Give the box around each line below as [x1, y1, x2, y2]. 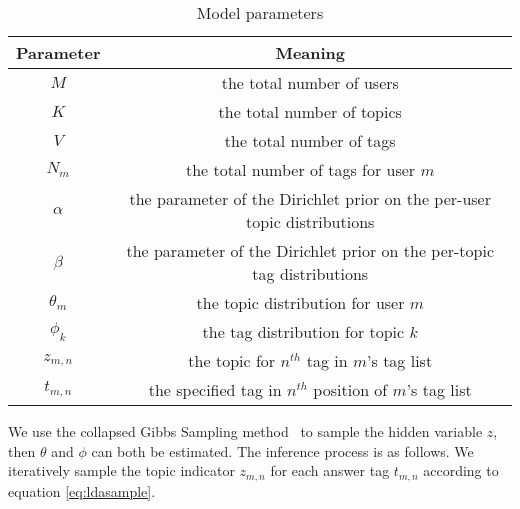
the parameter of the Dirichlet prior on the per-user [129, 187, 491, 210]
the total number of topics [218, 100, 402, 123]
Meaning [275, 41, 346, 64]
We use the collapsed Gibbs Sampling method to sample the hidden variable [8, 421, 483, 441]
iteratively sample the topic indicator [8, 460, 235, 481]
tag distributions [252, 262, 369, 285]
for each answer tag [270, 460, 390, 481]
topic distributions [246, 210, 375, 233]
